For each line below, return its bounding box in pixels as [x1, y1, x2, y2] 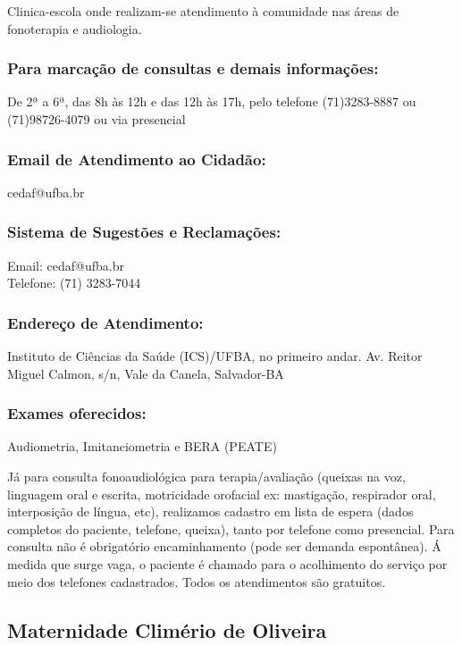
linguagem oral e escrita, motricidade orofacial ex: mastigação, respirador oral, [7, 484, 436, 503]
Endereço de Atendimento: [7, 311, 204, 333]
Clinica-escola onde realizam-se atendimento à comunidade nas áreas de [7, 2, 399, 20]
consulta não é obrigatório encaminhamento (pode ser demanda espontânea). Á [7, 537, 441, 556]
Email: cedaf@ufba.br [7, 255, 124, 274]
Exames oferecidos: [7, 402, 147, 424]
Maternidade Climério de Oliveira [7, 616, 327, 643]
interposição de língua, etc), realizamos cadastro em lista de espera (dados [7, 502, 414, 521]
